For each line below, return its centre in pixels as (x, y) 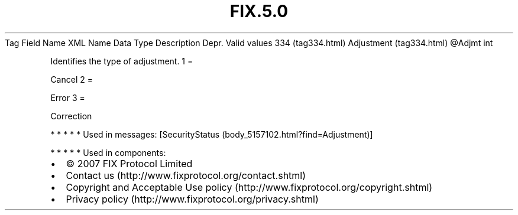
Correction (71, 116)
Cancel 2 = (72, 79)
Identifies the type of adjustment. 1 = (122, 61)
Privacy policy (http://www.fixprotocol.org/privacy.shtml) (192, 199)
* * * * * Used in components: (108, 152)
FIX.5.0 (259, 11)
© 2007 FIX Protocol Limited (129, 163)
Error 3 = (68, 97)
